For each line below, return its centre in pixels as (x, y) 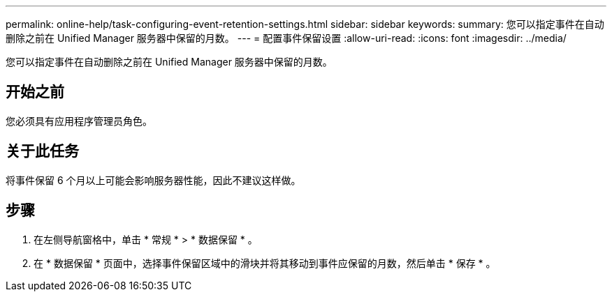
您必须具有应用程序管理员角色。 (79, 121)
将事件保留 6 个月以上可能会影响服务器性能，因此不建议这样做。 (153, 180)
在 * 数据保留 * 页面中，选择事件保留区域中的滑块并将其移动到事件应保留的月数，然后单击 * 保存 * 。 (265, 263)
